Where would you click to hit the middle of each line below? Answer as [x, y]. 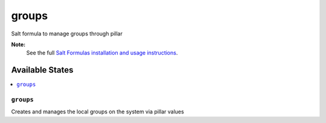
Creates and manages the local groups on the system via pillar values [97, 112]
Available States [42, 70]
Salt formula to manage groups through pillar [67, 34]
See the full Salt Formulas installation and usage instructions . [102, 53]
